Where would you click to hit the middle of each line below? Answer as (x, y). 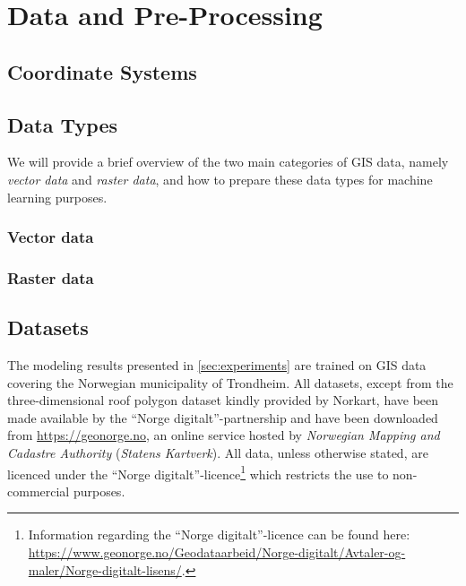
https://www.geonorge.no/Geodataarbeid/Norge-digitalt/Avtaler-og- (217, 552)
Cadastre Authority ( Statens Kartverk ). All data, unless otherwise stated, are (218, 452)
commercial (39, 491)
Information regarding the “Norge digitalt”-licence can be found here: (219, 534)
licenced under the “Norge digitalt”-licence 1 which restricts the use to (198, 472)
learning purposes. (57, 197)
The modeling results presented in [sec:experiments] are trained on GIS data (217, 365)
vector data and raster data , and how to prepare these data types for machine (220, 179)
